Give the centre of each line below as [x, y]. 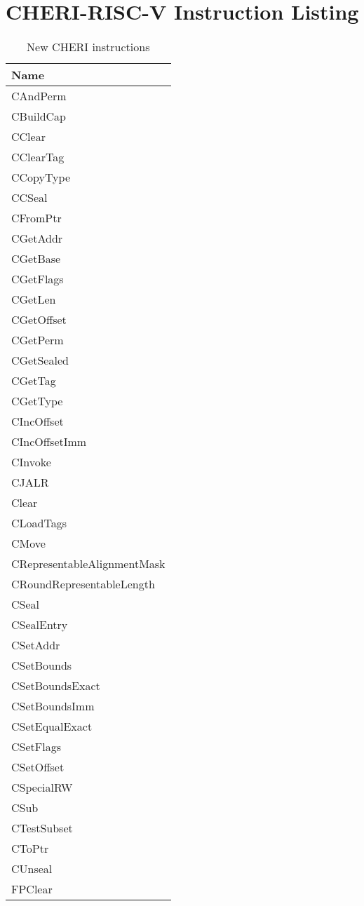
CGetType [37, 401]
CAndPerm [39, 96]
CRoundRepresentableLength [83, 584]
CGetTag [34, 381]
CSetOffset [38, 767]
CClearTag [38, 157]
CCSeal [29, 198]
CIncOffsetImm [49, 442]
